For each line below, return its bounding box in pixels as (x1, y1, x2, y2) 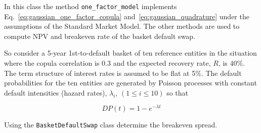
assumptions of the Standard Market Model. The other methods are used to (4, 21, 240, 31)
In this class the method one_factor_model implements (4, 1, 177, 11)
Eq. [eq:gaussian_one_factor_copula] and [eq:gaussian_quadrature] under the (4, 11, 249, 21)
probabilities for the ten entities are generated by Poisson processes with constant (4, 77, 257, 88)
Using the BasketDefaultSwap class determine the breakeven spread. (4, 119, 217, 130)
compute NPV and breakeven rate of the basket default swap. (4, 30, 196, 41)
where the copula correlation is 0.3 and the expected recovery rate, (4, 58, 211, 68)
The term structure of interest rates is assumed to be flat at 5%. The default (4, 67, 242, 78)
